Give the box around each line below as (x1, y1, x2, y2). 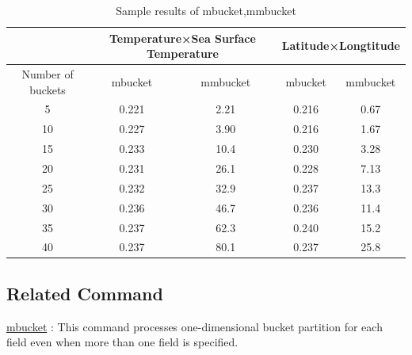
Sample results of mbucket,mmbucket (116, 2, 296, 18)
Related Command (6, 281, 163, 305)
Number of (21, 66, 74, 82)
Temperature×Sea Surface (109, 29, 256, 46)
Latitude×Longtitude (281, 37, 400, 54)
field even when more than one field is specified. (6, 334, 238, 350)
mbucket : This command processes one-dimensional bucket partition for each (6, 318, 383, 334)
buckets (29, 81, 66, 97)
